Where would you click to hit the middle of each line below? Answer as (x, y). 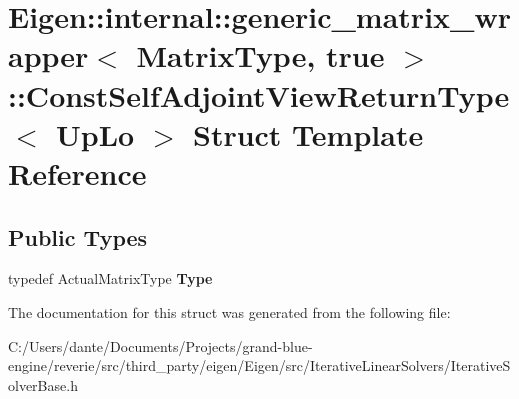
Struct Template (308, 133)
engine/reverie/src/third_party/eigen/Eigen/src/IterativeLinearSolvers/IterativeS (259, 365)
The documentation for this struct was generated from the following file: (229, 311)
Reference (77, 172)
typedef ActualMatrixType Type (110, 278)
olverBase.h (43, 384)
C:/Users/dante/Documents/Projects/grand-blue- (160, 345)
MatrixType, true (260, 55)
